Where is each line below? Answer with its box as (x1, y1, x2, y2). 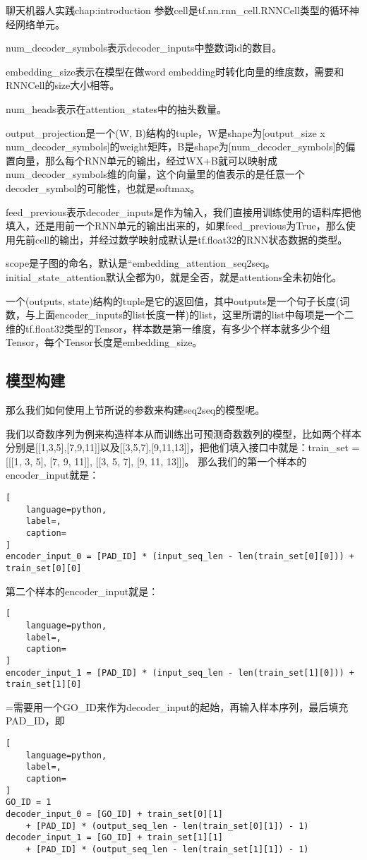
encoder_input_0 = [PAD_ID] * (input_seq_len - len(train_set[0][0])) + (6, 551, 354, 562)
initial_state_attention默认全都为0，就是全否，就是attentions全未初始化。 (6, 269, 342, 284)
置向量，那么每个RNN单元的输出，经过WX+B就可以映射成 (6, 153, 277, 167)
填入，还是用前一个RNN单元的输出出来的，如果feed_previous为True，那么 (6, 218, 346, 233)
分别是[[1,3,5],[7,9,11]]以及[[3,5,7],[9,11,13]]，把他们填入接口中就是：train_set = (6, 440, 360, 455)
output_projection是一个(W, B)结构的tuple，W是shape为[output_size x (6, 125, 325, 140)
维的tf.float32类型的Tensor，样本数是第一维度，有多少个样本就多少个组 (6, 321, 330, 335)
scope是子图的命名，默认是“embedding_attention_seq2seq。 (6, 256, 275, 270)
